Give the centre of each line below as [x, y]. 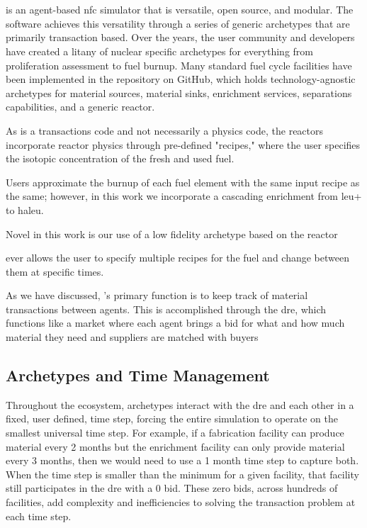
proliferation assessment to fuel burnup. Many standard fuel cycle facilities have [179, 65]
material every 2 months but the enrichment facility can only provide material [175, 446]
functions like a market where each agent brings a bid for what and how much [175, 323]
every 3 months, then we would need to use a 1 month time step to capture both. [182, 460]
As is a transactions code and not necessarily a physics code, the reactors [165, 130]
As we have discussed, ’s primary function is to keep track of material [157, 295]
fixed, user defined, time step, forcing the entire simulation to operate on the [172, 419]
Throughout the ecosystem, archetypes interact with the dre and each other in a [180, 404]
